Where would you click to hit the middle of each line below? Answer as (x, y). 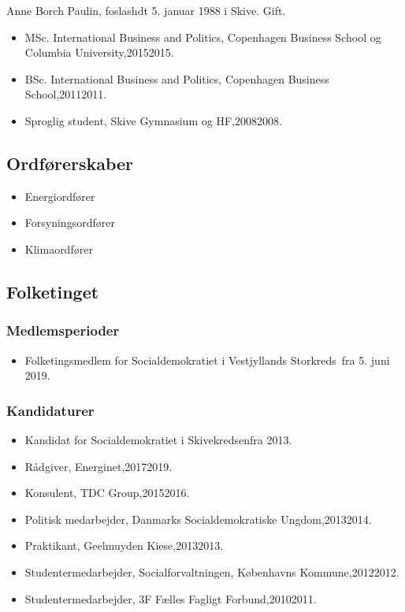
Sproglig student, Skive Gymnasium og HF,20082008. (153, 120)
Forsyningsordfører (70, 223)
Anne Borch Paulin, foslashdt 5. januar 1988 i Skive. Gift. (146, 10)
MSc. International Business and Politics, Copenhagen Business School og (203, 37)
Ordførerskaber (70, 163)
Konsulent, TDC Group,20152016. (107, 493)
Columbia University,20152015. (99, 52)
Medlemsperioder (63, 330)
